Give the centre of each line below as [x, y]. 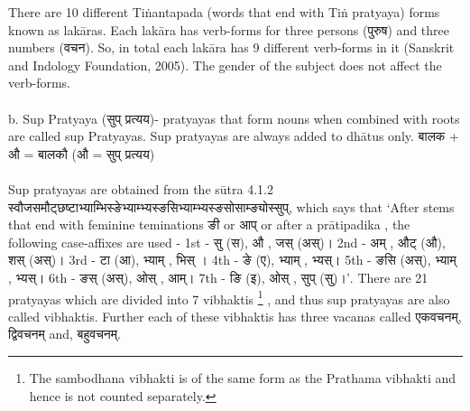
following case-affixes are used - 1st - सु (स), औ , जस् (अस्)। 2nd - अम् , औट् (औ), [227, 242]
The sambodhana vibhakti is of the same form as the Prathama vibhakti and [243, 377]
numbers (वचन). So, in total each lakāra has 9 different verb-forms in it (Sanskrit [231, 47]
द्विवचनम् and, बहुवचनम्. [65, 334]
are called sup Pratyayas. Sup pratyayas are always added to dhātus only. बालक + [234, 136]
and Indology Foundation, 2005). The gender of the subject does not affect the [225, 65]
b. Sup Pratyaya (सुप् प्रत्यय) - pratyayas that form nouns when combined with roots [234, 118]
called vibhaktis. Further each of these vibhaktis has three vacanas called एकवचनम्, [235, 316]
